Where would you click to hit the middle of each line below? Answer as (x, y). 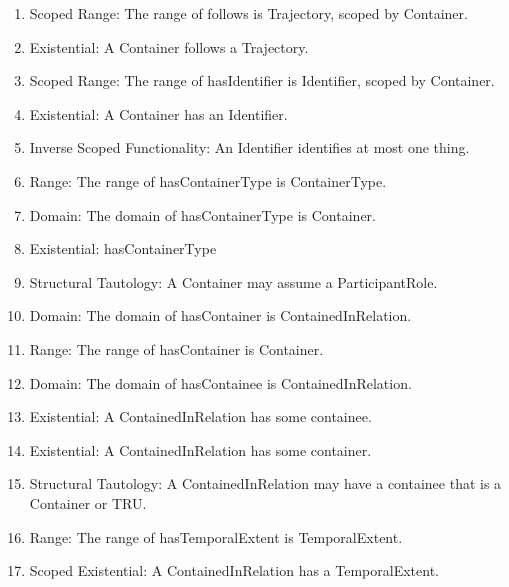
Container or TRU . (88, 502)
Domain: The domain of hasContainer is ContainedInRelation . (220, 315)
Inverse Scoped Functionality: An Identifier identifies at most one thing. (249, 147)
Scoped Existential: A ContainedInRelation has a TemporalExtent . (234, 570)
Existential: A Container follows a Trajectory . (169, 46)
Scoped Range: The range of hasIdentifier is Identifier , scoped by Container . (262, 80)
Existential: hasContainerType (123, 248)
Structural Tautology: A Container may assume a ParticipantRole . (233, 281)
